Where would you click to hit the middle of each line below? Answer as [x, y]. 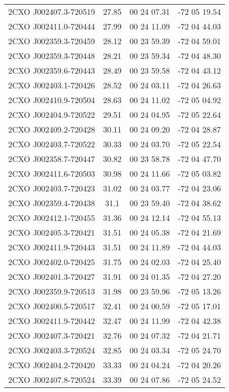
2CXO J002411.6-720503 [52, 173]
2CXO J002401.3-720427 [52, 276]
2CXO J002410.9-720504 [52, 100]
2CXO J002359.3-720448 [52, 56]
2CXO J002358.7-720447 [52, 159]
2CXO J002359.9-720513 [52, 291]
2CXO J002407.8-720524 [52, 380]
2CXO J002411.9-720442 [52, 321]
